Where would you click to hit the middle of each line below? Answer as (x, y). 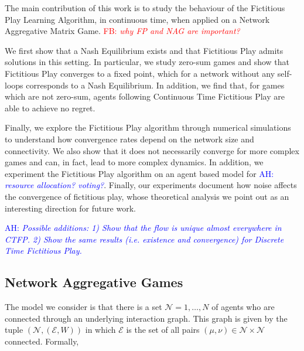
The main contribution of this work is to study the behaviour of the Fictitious (145, 8)
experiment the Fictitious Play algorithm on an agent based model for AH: (139, 173)
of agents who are (243, 307)
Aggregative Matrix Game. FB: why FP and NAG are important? (122, 31)
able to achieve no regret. (50, 108)
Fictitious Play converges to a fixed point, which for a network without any (140, 73)
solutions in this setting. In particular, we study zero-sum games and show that (147, 62)
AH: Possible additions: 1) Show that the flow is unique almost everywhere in (143, 228)
